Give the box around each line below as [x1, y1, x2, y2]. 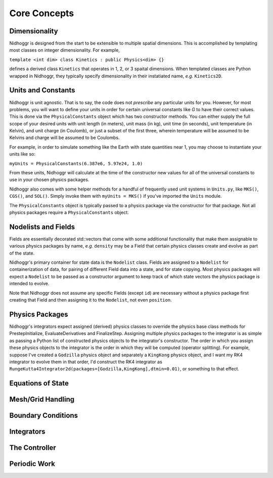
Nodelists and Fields [9, 222, 75, 231]
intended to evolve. [9, 280, 50, 286]
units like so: [9, 151, 35, 157]
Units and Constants [9, 86, 75, 94]
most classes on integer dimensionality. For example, [9, 47, 120, 53]
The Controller [9, 444, 57, 452]
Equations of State [9, 379, 69, 388]
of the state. [9, 250, 35, 256]
